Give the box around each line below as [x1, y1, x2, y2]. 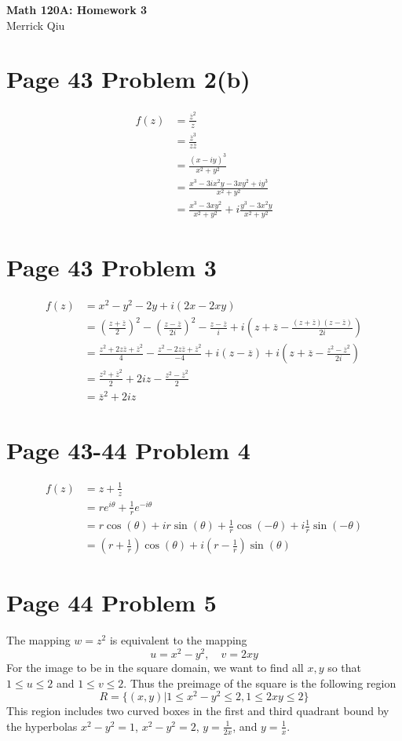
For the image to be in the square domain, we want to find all [6, 659, 304, 675]
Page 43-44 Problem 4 [6, 433, 250, 465]
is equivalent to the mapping [109, 632, 247, 648]
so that [327, 659, 362, 675]
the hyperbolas [6, 717, 78, 734]
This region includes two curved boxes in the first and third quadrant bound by [6, 703, 389, 719]
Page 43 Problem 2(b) [6, 63, 250, 95]
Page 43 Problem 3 [6, 250, 217, 283]
